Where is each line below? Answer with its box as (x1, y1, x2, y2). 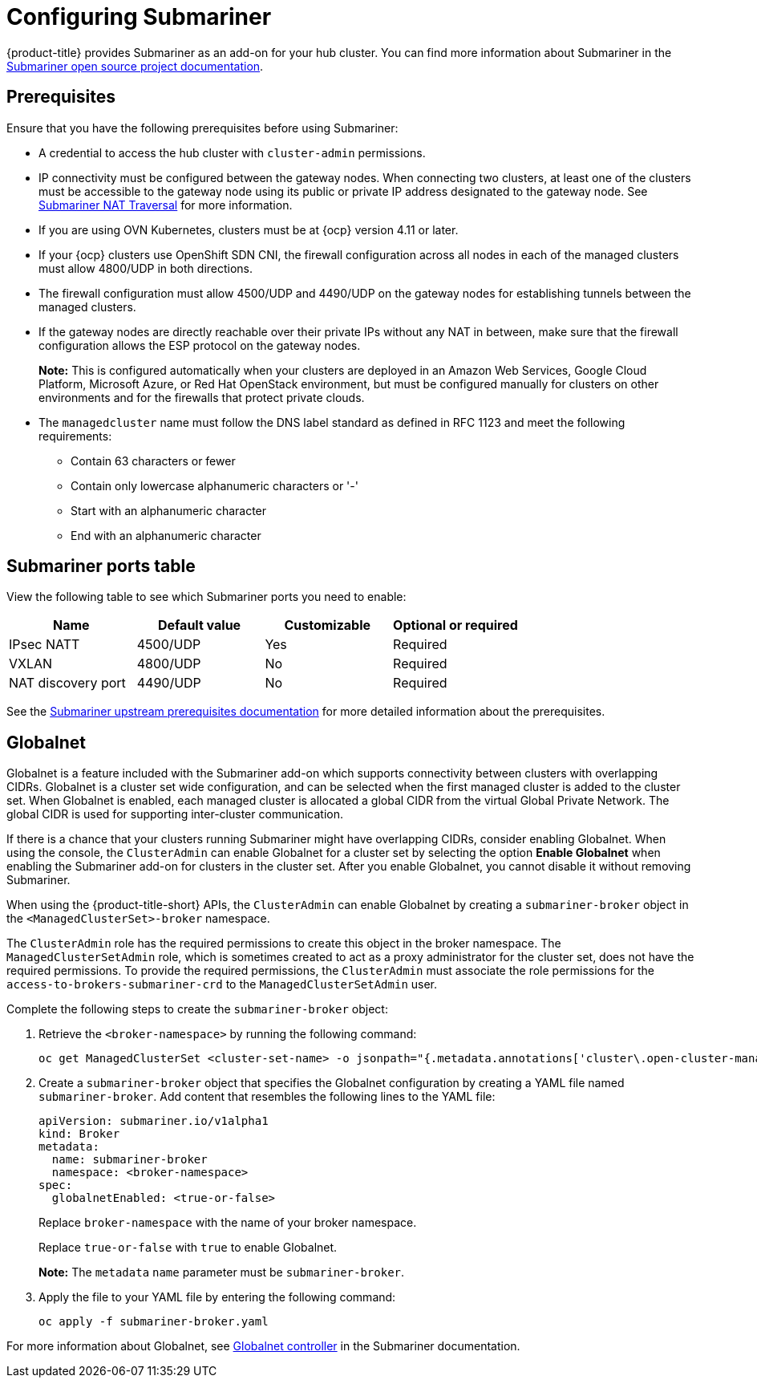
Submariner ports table (6, 556, 196, 577)
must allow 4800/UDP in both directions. (38, 261, 253, 275)
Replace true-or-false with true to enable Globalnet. (38, 1240, 338, 1255)
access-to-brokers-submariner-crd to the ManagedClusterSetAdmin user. (6, 977, 438, 992)
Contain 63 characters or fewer (71, 453, 236, 468)
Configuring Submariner (6, 3, 272, 30)
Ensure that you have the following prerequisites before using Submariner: (6, 120, 399, 135)
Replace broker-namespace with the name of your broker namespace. (38, 1216, 417, 1230)
